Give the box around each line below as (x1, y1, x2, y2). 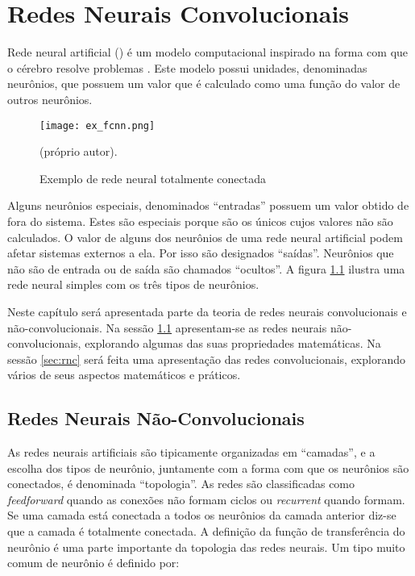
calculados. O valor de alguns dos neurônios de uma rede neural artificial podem (7, 228, 403, 245)
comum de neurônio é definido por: (7, 554, 180, 571)
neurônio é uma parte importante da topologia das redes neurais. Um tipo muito (7, 538, 405, 555)
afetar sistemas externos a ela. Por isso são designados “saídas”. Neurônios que (7, 244, 394, 261)
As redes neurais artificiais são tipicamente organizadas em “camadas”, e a (7, 444, 376, 461)
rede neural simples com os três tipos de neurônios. (7, 276, 259, 293)
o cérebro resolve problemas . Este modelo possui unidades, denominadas (7, 59, 367, 76)
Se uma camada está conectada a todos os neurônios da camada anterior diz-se (7, 507, 396, 524)
